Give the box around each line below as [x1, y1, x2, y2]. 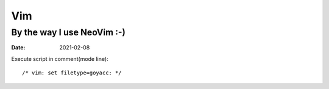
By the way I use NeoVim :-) [11, 27, 126, 38]
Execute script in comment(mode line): [11, 55, 109, 62]
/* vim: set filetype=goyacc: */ [22, 69, 122, 76]
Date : [11, 44, 26, 51]
